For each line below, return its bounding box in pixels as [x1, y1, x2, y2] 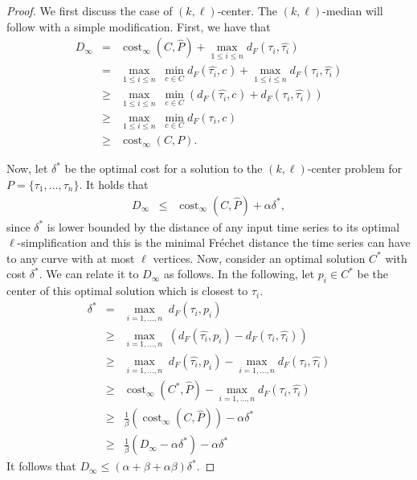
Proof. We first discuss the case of [6, 2, 173, 18]
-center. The [217, 2, 278, 18]
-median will [322, 2, 383, 18]
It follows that [6, 457, 76, 474]
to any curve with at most [6, 249, 135, 266]
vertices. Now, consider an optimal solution [153, 249, 366, 266]
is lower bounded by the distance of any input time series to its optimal [47, 218, 400, 235]
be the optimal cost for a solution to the [64, 160, 263, 177]
